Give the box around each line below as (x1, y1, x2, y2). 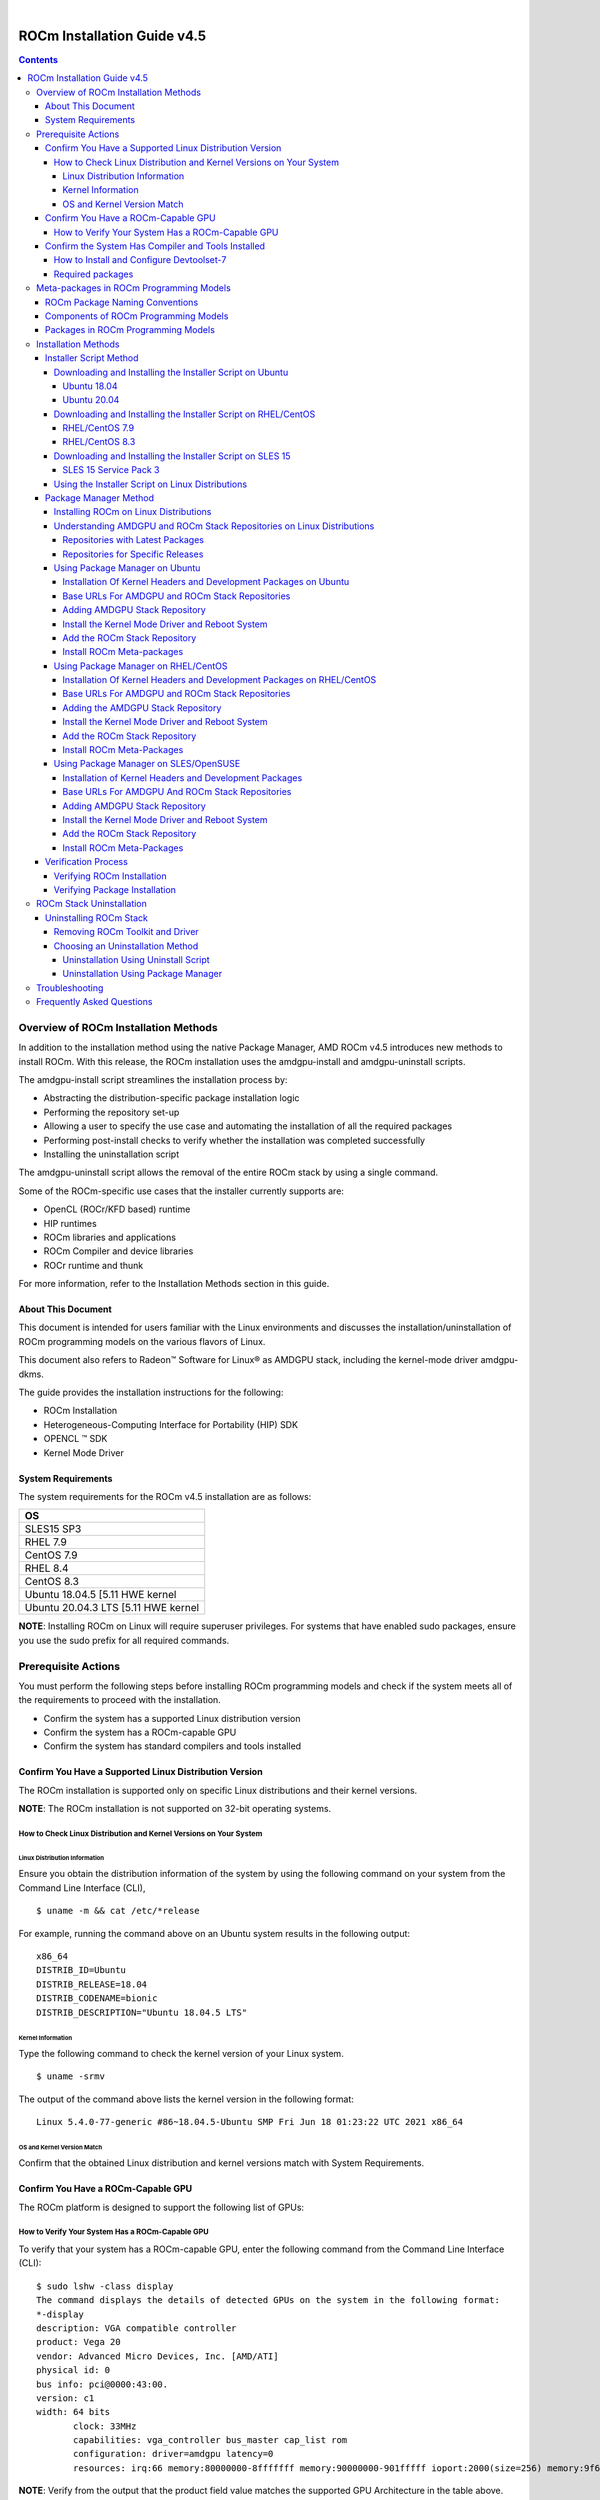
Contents (18, 53, 59, 65)
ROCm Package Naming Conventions (45, 296, 199, 308)
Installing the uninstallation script (43, 1148, 180, 1160)
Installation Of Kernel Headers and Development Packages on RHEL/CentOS (62, 674, 377, 686)
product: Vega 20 (36, 2336, 121, 2348)
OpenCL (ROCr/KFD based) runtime (43, 1203, 191, 1215)
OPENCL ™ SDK (43, 1433, 108, 1445)
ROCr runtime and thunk (43, 1259, 144, 1271)
